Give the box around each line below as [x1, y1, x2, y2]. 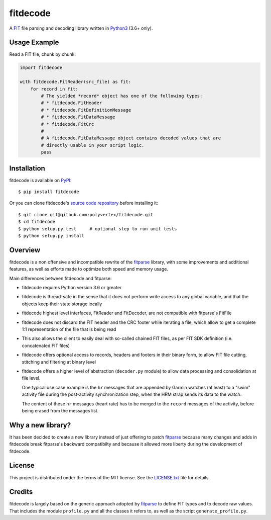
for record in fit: [30, 86, 79, 92]
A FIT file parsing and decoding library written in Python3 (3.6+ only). [9, 25, 153, 31]
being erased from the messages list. [22, 407, 99, 413]
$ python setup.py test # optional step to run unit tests [18, 226, 177, 231]
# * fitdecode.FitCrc [41, 121, 94, 127]
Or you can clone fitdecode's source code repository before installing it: [9, 200, 158, 206]
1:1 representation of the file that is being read [22, 326, 116, 332]
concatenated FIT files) [22, 342, 70, 349]
